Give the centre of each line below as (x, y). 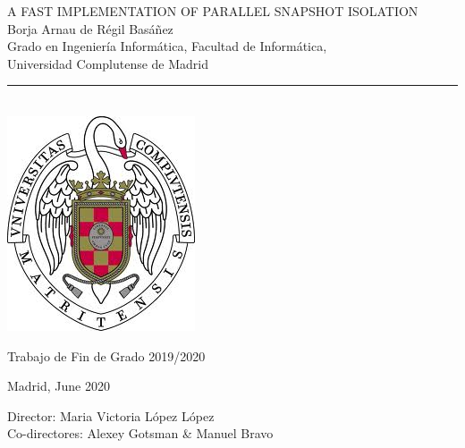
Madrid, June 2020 (59, 386)
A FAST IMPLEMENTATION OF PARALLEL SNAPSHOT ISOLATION (213, 11)
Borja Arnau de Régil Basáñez (90, 28)
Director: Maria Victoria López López (111, 415)
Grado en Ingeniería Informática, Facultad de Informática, (167, 46)
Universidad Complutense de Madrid (108, 63)
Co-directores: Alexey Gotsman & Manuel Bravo (140, 433)
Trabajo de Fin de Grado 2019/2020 (106, 355)
